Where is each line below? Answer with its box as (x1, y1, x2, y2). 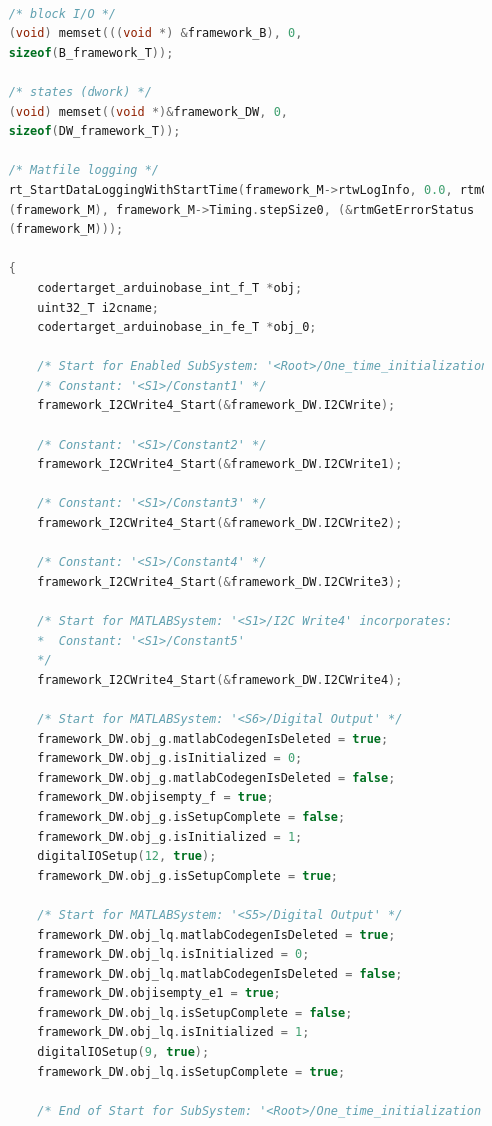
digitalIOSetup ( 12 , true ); (37, 849, 217, 864)
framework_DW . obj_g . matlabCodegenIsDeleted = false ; (37, 770, 396, 785)
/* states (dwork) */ (8, 84, 152, 99)
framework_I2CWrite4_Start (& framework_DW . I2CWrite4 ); (37, 672, 403, 687)
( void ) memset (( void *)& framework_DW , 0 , (8, 104, 288, 119)
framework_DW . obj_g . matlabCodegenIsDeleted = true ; (37, 731, 389, 746)
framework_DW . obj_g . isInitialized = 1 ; (37, 829, 303, 844)
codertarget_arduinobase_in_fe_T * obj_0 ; (37, 320, 317, 335)
